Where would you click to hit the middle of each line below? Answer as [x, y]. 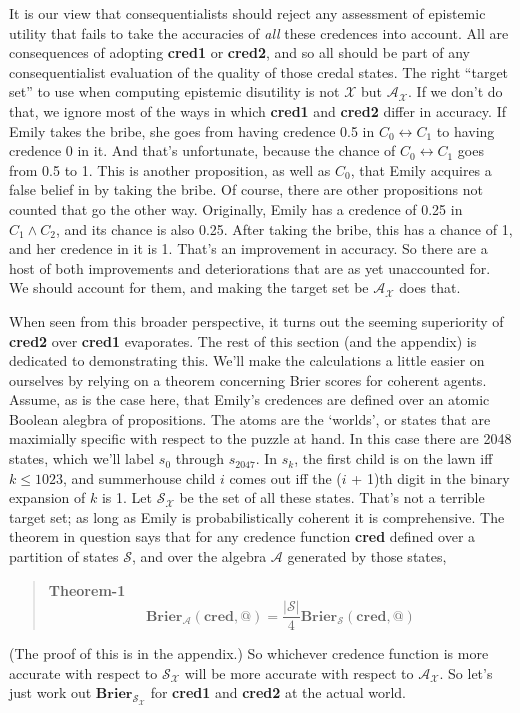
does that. [430, 287]
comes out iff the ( [285, 477]
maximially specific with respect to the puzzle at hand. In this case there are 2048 [260, 438]
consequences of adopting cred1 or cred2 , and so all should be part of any [239, 52]
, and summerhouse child [139, 477]
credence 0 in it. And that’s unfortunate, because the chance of [202, 150]
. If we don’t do [455, 91]
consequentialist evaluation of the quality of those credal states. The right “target [259, 71]
